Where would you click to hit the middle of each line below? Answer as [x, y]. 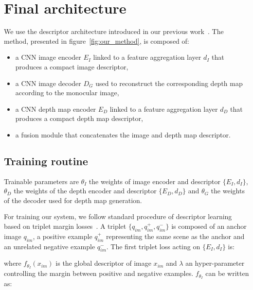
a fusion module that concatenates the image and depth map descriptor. [123, 134]
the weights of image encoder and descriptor [154, 181]
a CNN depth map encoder [56, 109]
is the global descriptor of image [103, 263]
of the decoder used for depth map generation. [73, 200]
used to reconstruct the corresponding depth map [169, 83]
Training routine [46, 161]
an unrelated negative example [50, 246]
